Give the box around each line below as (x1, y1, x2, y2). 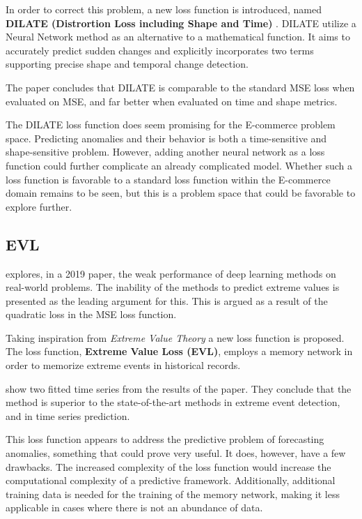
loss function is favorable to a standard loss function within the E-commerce (6, 172, 331, 186)
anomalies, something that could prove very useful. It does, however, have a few (6, 446, 346, 460)
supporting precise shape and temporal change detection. (6, 57, 249, 71)
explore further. (6, 199, 72, 213)
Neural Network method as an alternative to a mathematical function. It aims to (6, 29, 350, 44)
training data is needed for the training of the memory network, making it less (6, 486, 340, 501)
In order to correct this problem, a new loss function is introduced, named (6, 2, 322, 16)
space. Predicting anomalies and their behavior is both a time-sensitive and (6, 130, 327, 145)
